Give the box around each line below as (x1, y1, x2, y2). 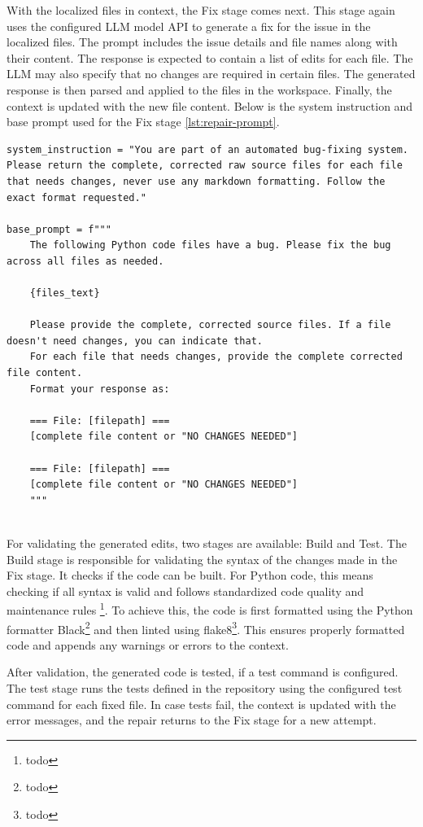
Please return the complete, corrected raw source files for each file (7, 160, 403, 172)
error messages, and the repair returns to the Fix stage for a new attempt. (7, 711, 377, 729)
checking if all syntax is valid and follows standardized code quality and (7, 582, 364, 599)
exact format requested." (7, 191, 146, 203)
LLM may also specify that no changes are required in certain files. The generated (7, 65, 416, 82)
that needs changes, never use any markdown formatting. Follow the (7, 175, 386, 187)
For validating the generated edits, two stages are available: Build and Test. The (7, 535, 407, 551)
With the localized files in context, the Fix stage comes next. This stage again (7, 2, 395, 18)
